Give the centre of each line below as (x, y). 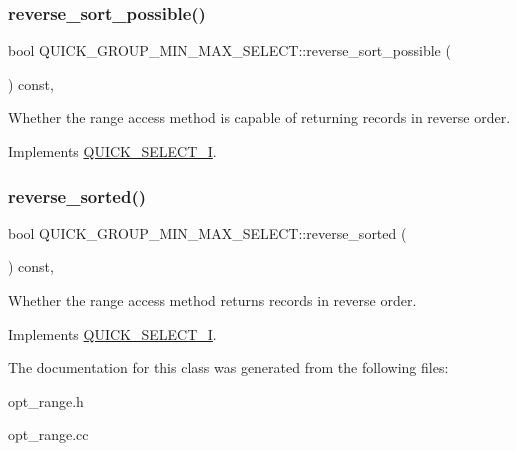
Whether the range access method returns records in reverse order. (212, 300)
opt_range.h (46, 400)
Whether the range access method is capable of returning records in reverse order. (259, 117)
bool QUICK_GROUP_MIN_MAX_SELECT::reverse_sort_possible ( (229, 50)
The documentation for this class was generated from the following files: (228, 367)
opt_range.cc (48, 434)
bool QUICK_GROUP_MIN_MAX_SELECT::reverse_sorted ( (207, 232)
